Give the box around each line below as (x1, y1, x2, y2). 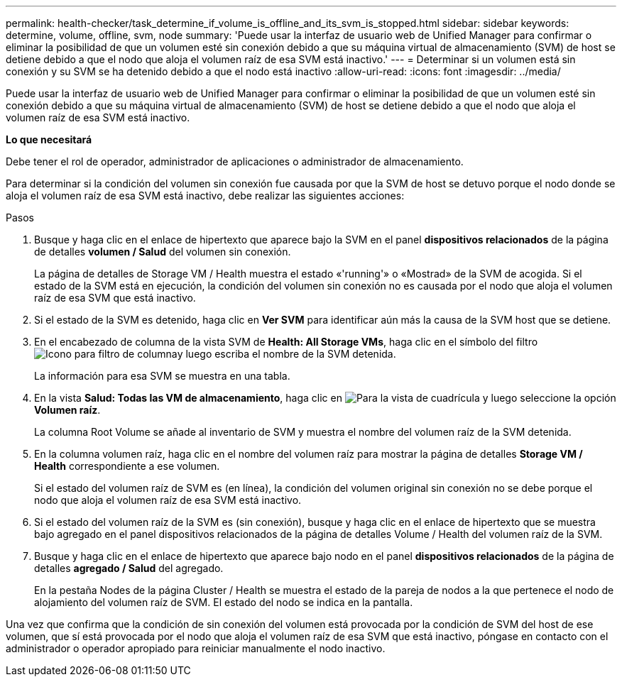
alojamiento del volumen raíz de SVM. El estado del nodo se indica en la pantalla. (34, 596, 413, 608)
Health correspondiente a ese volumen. (34, 460, 220, 472)
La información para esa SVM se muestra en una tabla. (34, 370, 290, 382)
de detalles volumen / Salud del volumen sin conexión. (34, 246, 291, 258)
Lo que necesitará (6, 133, 92, 145)
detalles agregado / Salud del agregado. (34, 562, 224, 574)
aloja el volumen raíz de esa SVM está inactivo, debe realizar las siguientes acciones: (6, 189, 405, 202)
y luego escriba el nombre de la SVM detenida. (177, 348, 396, 360)
